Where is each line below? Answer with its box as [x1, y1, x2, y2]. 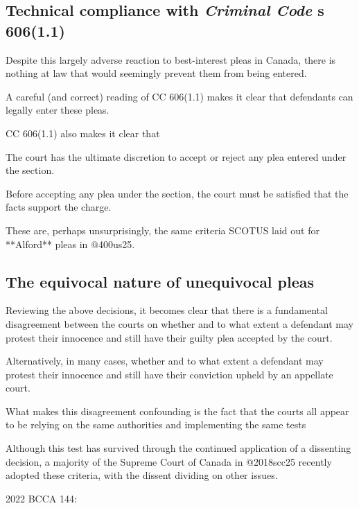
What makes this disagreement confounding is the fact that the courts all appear [6, 403, 349, 418]
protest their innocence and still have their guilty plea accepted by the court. [6, 330, 333, 344]
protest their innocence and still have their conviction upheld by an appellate [6, 367, 333, 381]
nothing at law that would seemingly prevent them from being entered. [6, 66, 307, 80]
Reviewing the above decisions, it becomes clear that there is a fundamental [6, 303, 328, 317]
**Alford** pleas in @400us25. [6, 236, 135, 251]
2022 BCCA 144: [6, 491, 77, 505]
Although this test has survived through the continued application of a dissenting [6, 441, 351, 455]
